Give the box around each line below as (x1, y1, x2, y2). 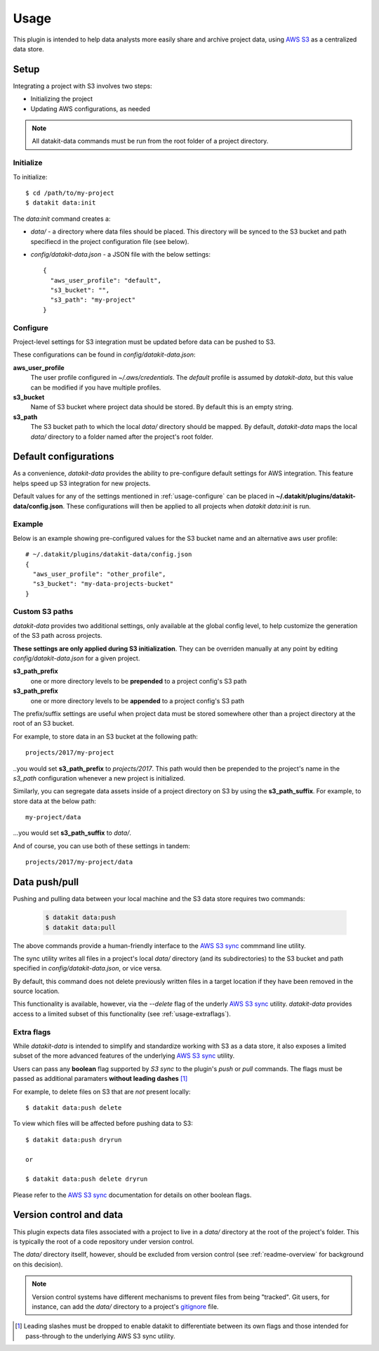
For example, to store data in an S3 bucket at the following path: (13, 732, 198, 741)
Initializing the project (30, 95, 93, 103)
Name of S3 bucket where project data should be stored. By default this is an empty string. (30, 403, 294, 411)
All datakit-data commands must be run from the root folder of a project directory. (32, 137, 269, 146)
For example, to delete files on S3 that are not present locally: (13, 1087, 191, 1096)
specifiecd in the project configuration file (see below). (30, 237, 189, 245)
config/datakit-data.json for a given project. (13, 654, 140, 662)
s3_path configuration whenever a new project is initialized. (13, 774, 185, 782)
